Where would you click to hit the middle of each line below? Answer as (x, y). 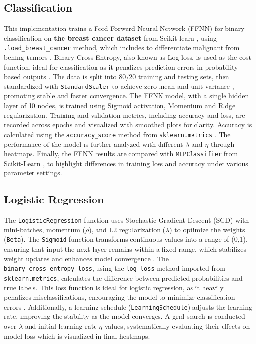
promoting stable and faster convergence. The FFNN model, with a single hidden (127, 96)
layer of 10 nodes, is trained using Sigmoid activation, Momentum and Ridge (120, 105)
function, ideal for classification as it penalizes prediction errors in (103, 67)
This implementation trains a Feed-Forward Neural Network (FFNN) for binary (124, 28)
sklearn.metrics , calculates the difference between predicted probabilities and (123, 277)
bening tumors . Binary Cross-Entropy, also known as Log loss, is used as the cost (128, 57)
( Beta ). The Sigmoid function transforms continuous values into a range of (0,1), (126, 239)
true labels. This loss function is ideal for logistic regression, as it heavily (114, 287)
